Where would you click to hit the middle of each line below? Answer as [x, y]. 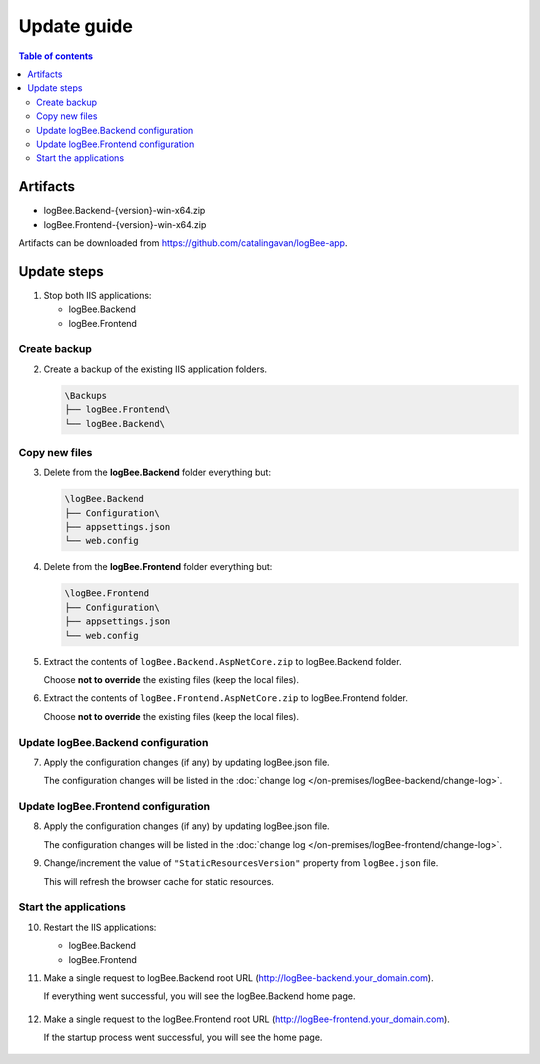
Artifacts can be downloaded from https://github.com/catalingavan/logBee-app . [183, 242]
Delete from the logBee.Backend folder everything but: [157, 472]
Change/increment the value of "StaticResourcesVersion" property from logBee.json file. [241, 863]
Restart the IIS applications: [100, 927]
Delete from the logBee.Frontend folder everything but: [158, 567]
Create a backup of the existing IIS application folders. [155, 369]
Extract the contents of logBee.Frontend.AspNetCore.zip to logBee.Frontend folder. [226, 698]
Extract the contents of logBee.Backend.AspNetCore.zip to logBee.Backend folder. [222, 661]
